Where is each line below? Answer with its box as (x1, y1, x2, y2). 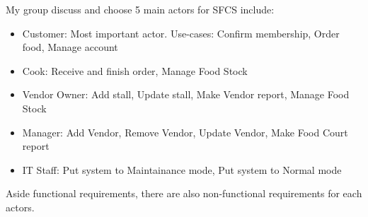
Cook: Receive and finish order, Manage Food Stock (22, 63, 248, 78)
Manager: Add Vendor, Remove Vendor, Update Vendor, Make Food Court (22, 124, 348, 139)
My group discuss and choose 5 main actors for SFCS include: (6, 2, 275, 16)
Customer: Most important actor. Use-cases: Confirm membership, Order (22, 25, 340, 40)
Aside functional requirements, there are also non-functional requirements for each (6, 186, 362, 201)
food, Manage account (22, 40, 118, 54)
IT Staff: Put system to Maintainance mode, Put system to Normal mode (22, 162, 342, 177)
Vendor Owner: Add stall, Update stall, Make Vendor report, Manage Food (22, 87, 350, 102)
